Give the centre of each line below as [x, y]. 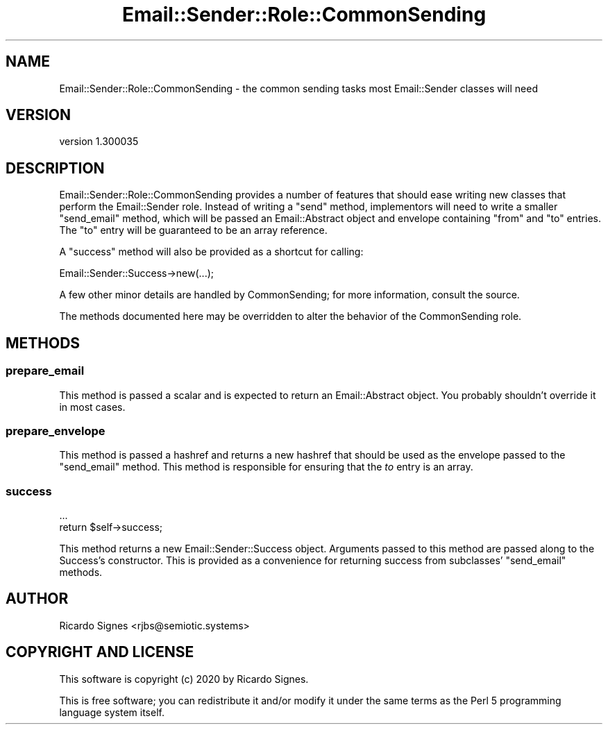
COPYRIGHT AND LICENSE [100, 652]
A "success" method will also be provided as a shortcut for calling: [211, 252]
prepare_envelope [56, 431]
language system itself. [112, 712]
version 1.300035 [99, 142]
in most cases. [92, 407]
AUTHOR [37, 599]
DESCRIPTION [55, 168]
